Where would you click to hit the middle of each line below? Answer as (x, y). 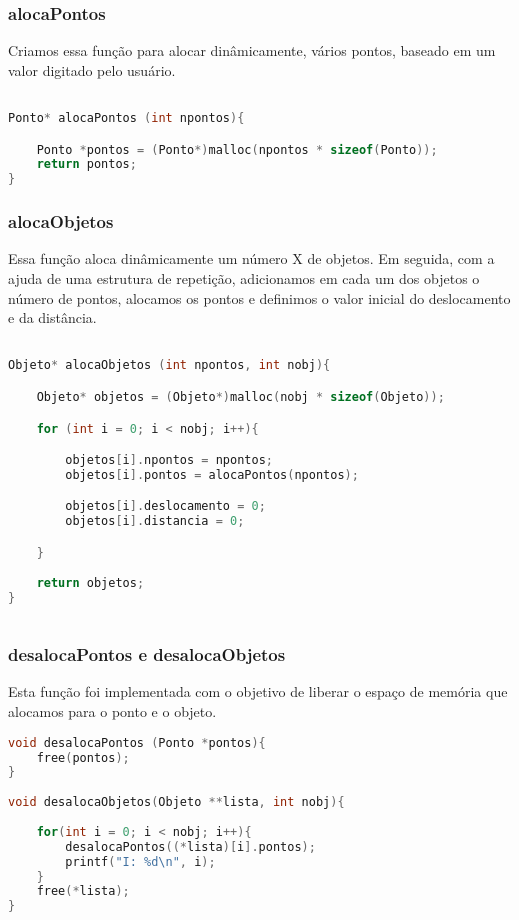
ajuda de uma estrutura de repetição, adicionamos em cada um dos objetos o (244, 278)
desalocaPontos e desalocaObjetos (147, 654)
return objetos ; (90, 582)
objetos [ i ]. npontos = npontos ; (169, 460)
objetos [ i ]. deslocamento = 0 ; (165, 506)
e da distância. (52, 317)
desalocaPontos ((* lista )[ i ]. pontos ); (190, 846)
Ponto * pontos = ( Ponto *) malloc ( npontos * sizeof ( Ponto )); (237, 149)
